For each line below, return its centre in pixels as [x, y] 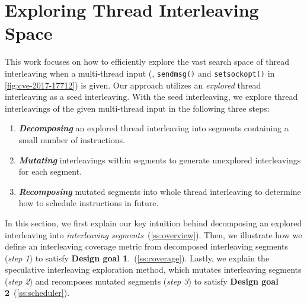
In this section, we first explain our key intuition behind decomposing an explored [153, 222]
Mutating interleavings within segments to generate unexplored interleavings [160, 160]
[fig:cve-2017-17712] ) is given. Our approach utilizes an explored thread [133, 85]
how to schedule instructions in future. [89, 203]
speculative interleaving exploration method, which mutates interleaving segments [153, 269]
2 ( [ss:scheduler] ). [37, 293]
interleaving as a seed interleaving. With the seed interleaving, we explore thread [151, 97]
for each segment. [50, 171]
